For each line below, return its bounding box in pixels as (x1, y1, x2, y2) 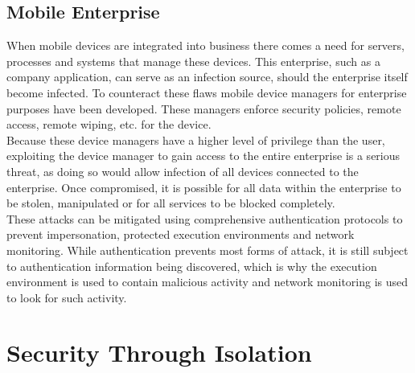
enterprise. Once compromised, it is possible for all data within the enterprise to (6, 178, 401, 195)
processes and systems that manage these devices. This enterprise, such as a (6, 52, 380, 69)
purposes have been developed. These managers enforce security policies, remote (6, 100, 401, 117)
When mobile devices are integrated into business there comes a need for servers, (6, 37, 405, 54)
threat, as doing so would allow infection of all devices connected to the (6, 162, 359, 179)
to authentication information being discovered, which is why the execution (6, 257, 377, 274)
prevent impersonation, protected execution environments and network (6, 226, 355, 243)
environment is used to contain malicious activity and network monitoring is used (6, 273, 409, 290)
